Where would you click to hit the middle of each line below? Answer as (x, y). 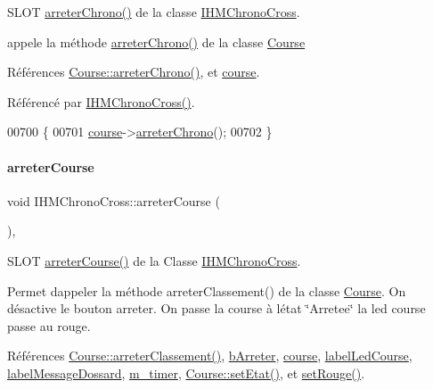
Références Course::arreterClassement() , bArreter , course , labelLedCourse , (210, 356)
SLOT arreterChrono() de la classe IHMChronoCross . (154, 12)
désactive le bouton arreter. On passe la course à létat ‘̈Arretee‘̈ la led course (216, 308)
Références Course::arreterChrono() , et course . (134, 72)
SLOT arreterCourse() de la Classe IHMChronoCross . (154, 260)
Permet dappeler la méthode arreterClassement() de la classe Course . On (207, 290)
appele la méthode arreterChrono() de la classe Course (156, 41)
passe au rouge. (49, 325)
